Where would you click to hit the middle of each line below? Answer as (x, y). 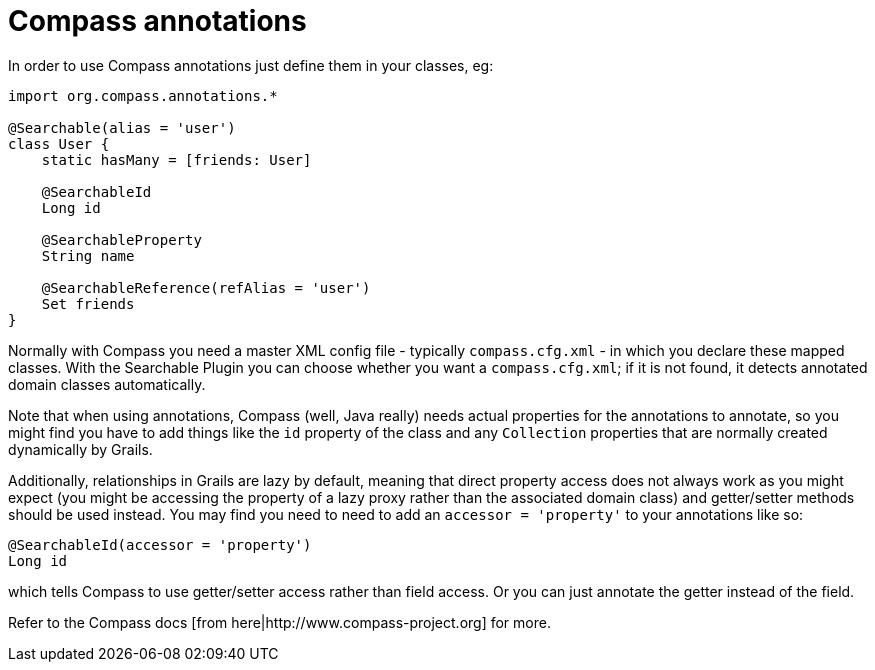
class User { (59, 143)
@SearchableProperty (121, 239)
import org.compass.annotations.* (143, 95)
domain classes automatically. (107, 384)
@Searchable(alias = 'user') (122, 127)
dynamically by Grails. (80, 449)
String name (88, 255)
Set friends (88, 303)
